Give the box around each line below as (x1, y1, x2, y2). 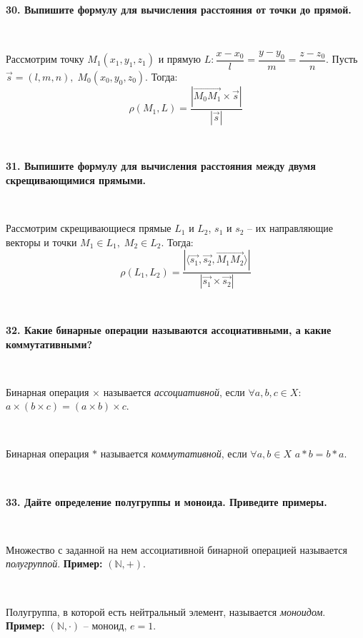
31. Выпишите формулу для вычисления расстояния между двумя (6, 158, 316, 173)
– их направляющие (247, 221, 333, 236)
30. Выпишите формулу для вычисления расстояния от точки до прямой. (6, 2, 352, 16)
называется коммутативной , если (100, 446, 247, 461)
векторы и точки (6, 234, 77, 249)
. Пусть (326, 51, 358, 66)
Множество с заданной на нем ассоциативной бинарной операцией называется (6, 542, 347, 557)
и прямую (158, 51, 202, 66)
